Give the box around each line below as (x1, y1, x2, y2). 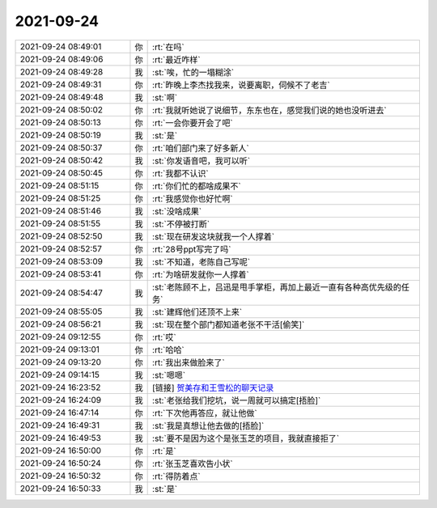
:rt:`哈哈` (152, 344, 185, 355)
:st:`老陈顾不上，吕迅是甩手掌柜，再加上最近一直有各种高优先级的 (152, 282, 402, 293)
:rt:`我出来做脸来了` (152, 357, 226, 368)
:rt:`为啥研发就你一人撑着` (152, 269, 250, 280)
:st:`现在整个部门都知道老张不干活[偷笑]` (152, 319, 305, 330)
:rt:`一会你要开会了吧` (152, 117, 234, 129)
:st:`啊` (152, 91, 178, 103)
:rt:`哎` (152, 332, 177, 343)
